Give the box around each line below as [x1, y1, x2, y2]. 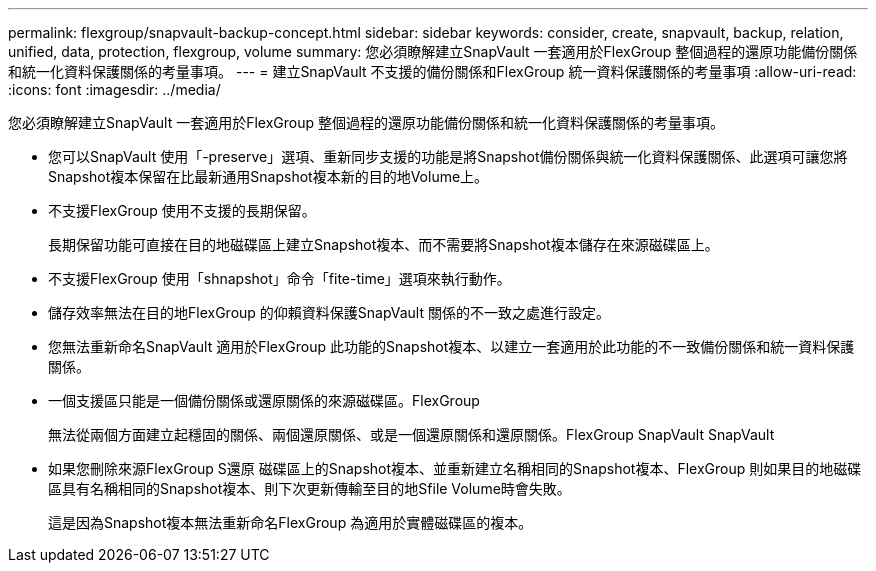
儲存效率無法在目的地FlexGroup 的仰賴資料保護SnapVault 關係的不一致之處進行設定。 [48, 304, 610, 321]
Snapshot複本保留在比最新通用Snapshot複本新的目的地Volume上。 [48, 168, 489, 185]
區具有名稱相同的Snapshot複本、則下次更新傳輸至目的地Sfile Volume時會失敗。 [48, 480, 571, 497]
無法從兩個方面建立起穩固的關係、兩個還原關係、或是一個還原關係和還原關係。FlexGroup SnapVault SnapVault [48, 426, 775, 443]
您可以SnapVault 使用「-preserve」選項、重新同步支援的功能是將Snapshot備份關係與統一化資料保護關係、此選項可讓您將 [48, 148, 848, 165]
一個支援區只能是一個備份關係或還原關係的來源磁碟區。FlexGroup [48, 392, 480, 409]
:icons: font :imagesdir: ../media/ [8, 81, 221, 98]
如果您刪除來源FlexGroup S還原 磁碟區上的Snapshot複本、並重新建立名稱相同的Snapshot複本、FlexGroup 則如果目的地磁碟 [48, 460, 862, 477]
